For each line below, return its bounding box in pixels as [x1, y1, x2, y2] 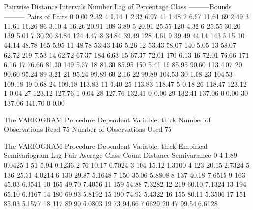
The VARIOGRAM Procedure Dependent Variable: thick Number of [4, 114, 211, 124]
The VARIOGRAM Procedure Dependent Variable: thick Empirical [4, 140, 208, 150]
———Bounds [188, 1, 232, 11]
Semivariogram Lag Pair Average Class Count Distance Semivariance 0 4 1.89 [4, 150, 237, 160]
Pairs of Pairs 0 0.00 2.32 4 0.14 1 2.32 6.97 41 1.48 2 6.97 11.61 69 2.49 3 [27, 11, 249, 21]
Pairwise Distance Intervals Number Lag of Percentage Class [4, 1, 187, 11]
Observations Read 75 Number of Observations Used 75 [4, 124, 171, 134]
